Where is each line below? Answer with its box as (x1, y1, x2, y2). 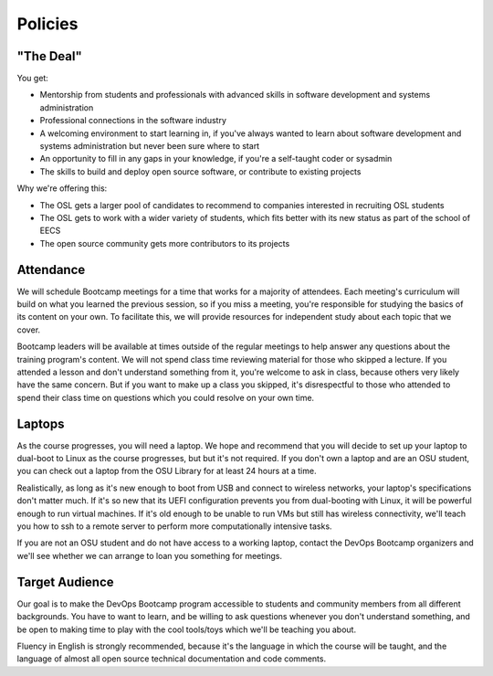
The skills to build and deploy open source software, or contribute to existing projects (39, 165, 362, 177)
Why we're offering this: (16, 183, 108, 194)
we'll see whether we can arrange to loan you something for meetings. (16, 550, 283, 561)
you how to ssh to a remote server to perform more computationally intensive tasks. (16, 521, 332, 532)
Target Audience (16, 574, 114, 589)
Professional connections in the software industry (39, 115, 227, 126)
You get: (16, 73, 49, 84)
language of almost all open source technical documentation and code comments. (16, 653, 327, 664)
